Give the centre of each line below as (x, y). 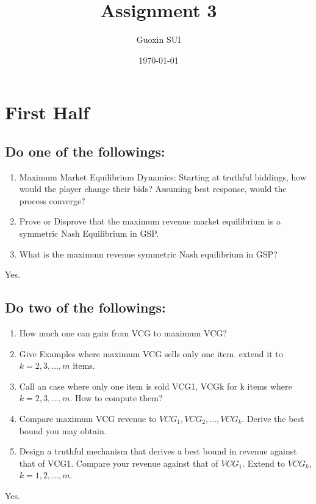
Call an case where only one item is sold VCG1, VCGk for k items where (156, 386)
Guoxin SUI (159, 39)
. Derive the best (273, 419)
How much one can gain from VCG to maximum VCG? (123, 333)
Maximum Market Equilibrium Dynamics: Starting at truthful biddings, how (163, 176)
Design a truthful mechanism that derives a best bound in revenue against (158, 451)
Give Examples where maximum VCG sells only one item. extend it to (151, 353)
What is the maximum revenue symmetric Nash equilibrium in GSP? (148, 254)
